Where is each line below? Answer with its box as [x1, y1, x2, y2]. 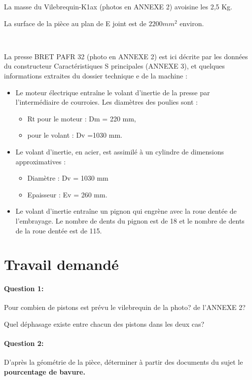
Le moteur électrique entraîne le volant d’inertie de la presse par [15, 87, 210, 97]
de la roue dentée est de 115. [15, 225, 102, 235]
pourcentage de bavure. [4, 366, 85, 377]
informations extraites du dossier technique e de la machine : [4, 70, 187, 80]
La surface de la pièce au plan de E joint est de [4, 18, 146, 28]
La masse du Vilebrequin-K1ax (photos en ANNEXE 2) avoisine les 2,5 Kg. [4, 1, 232, 11]
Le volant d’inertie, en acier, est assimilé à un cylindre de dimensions [15, 146, 224, 156]
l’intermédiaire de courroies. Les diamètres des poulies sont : [15, 97, 198, 107]
